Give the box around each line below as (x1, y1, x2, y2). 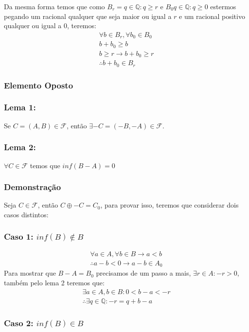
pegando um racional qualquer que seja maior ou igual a (4, 11, 172, 21)
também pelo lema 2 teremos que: (4, 277, 105, 287)
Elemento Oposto (4, 79, 73, 91)
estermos (210, 1, 236, 11)
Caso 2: (4, 316, 34, 329)
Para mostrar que (4, 268, 56, 278)
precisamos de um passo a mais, (96, 268, 191, 278)
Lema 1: (4, 101, 36, 113)
